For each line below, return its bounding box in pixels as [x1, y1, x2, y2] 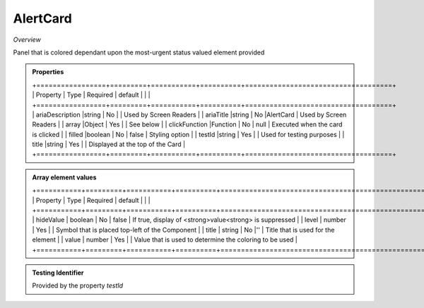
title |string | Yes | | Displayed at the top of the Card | [32, 140, 186, 148]
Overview [13, 35, 42, 44]
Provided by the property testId [32, 281, 124, 290]
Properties [32, 68, 64, 76]
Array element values [32, 173, 97, 182]
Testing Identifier [32, 268, 84, 277]
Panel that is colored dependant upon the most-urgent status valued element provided [13, 48, 265, 57]
